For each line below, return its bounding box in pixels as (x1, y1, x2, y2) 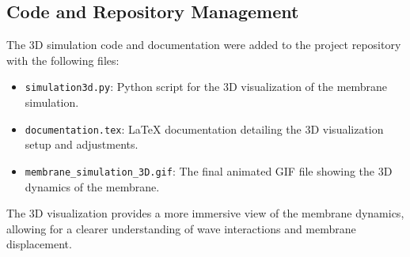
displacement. (6, 236, 72, 252)
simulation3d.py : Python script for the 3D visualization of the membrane (25, 78, 388, 95)
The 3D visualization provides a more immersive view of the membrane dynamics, (6, 205, 404, 221)
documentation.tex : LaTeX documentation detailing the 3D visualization (25, 120, 384, 137)
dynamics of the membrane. (25, 178, 160, 195)
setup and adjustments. (25, 136, 139, 153)
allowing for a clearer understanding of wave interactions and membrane (6, 220, 356, 236)
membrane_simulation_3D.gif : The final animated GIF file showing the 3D (25, 162, 393, 179)
